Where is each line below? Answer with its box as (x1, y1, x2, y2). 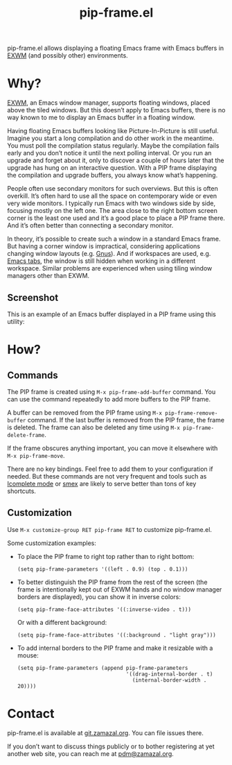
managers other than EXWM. (7, 272, 90, 280)
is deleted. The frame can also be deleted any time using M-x (7, 423, 180, 431)
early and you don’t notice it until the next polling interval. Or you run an (7, 149, 212, 157)
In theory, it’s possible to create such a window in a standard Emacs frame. (7, 234, 221, 243)
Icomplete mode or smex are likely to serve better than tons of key (7, 479, 197, 488)
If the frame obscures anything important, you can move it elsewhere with (7, 444, 218, 452)
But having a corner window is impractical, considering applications (7, 242, 201, 250)
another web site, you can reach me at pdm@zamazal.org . (7, 749, 175, 757)
